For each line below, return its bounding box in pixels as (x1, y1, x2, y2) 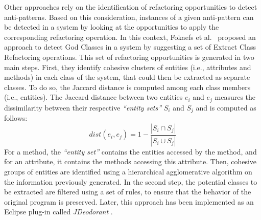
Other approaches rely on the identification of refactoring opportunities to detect (4, 2, 257, 12)
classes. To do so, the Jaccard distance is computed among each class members (4, 81, 251, 92)
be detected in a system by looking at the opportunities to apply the (4, 21, 219, 32)
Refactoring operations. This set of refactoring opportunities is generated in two (4, 51, 254, 62)
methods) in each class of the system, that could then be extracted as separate (4, 72, 250, 82)
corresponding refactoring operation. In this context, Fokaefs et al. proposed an (4, 31, 256, 42)
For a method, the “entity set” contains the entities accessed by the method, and (4, 146, 257, 157)
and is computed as (196, 102, 256, 113)
